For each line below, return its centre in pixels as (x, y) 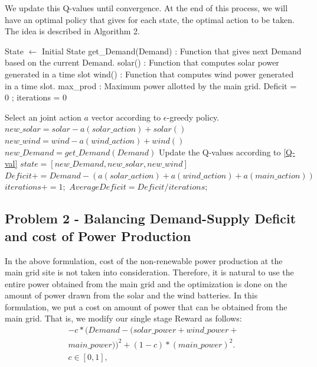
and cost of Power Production (98, 236)
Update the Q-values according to (220, 152)
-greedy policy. (193, 117)
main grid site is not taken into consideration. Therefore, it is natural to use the (149, 272)
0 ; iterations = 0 (36, 97)
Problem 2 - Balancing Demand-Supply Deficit (151, 218)
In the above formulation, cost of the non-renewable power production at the (144, 260)
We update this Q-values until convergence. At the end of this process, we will (146, 8)
